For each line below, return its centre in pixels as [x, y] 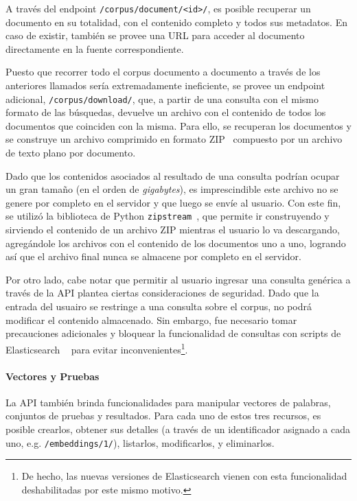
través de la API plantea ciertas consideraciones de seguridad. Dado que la [162, 293]
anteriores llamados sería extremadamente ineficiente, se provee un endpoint [165, 85]
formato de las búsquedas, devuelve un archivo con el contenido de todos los [166, 112]
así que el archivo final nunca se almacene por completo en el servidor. [153, 256]
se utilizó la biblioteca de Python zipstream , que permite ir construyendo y [168, 216]
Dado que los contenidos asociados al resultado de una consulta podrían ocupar [173, 175]
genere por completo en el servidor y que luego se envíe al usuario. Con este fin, [173, 202]
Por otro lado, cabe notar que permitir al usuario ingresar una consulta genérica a [178, 279]
